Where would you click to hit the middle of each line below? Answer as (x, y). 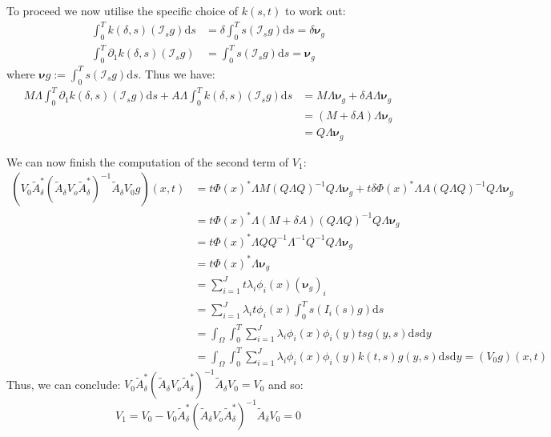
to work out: (316, 10)
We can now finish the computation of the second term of (148, 161)
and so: (286, 384)
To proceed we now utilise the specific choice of (123, 10)
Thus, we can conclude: (64, 384)
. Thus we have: (177, 73)
